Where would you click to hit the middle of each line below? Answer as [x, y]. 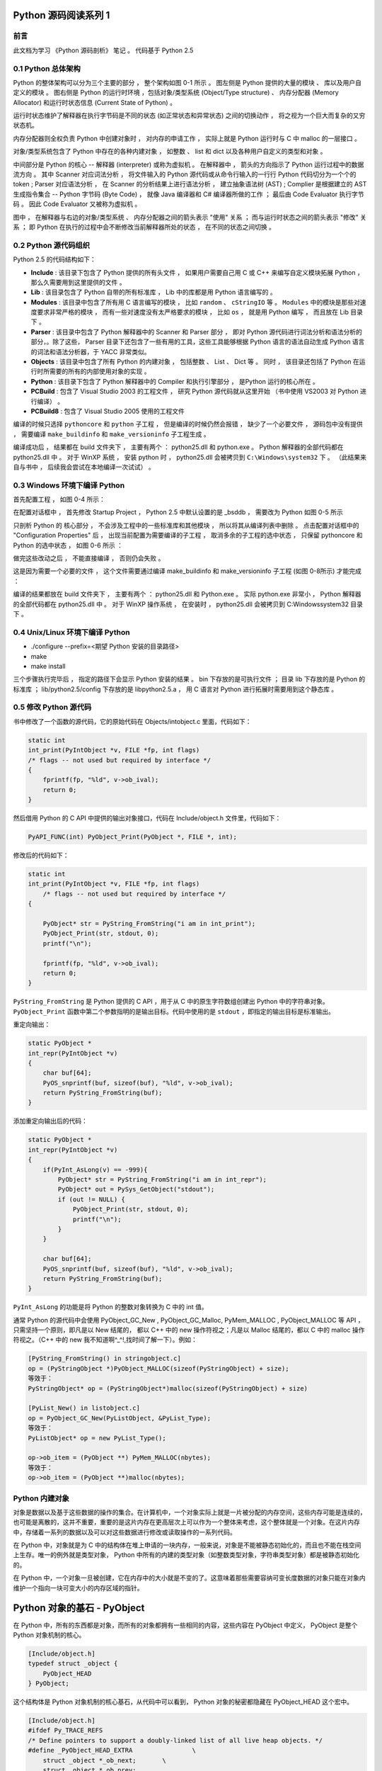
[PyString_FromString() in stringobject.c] [105, 1359]
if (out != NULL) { [91, 1199]
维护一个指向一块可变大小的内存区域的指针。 [78, 1588]
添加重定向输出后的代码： [50, 1121]
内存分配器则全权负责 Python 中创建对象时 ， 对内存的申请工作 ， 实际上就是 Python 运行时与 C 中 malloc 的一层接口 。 [187, 138]
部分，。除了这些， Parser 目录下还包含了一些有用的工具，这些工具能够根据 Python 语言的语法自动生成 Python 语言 [198, 342]
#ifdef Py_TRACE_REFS [65, 1731]
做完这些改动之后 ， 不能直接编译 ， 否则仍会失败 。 [89, 558]
